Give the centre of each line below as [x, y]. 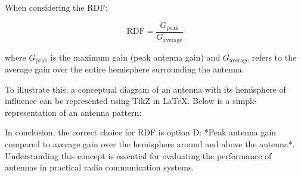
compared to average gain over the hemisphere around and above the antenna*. [150, 143]
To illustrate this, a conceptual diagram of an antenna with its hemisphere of [145, 89]
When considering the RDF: [56, 7]
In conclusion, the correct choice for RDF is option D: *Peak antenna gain [141, 132]
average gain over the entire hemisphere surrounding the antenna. [125, 69]
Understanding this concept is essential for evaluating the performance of [138, 155]
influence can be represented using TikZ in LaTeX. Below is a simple [131, 101]
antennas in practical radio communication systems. [100, 167]
